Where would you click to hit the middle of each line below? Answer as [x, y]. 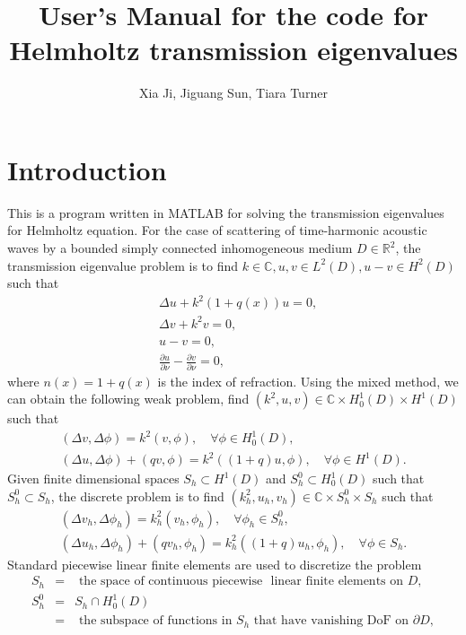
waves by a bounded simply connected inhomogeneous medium [180, 248]
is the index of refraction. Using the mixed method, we [308, 381]
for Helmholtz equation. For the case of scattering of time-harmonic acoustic [217, 230]
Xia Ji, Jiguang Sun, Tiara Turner [233, 93]
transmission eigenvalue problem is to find [123, 265]
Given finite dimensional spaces [93, 478]
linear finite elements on [337, 582]
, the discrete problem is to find [137, 496]
